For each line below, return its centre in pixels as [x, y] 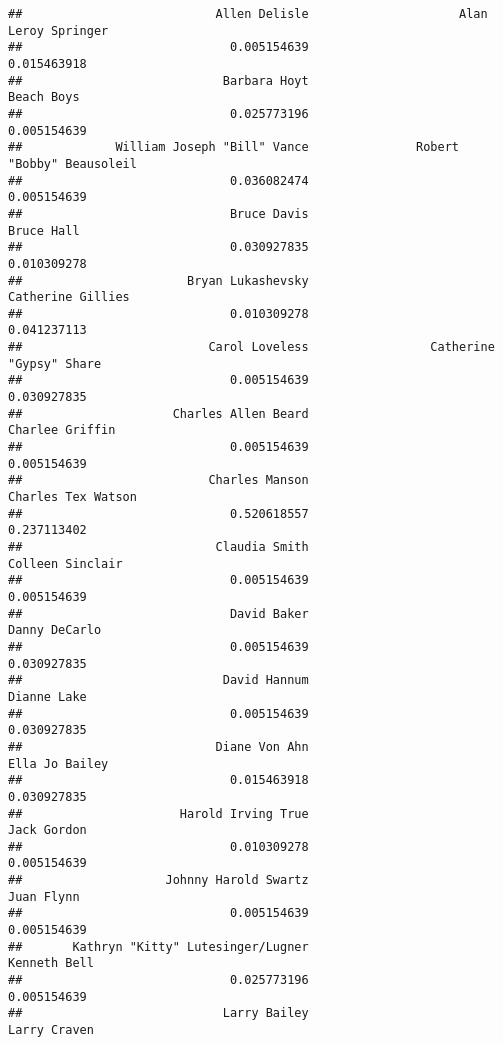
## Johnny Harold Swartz [158, 880]
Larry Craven [51, 1030]
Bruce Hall [44, 230]
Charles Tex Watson [72, 497]
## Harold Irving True [158, 813]
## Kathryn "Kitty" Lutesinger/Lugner [158, 946]
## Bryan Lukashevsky [158, 280]
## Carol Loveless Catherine [251, 347]
